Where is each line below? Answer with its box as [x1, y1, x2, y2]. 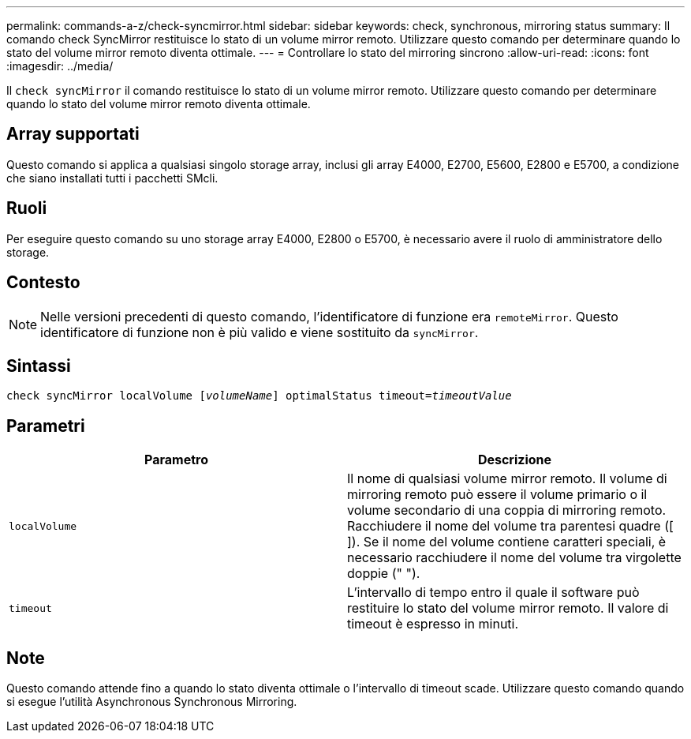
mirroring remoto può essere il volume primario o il [347, 486, 648, 503]
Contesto [6, 272, 80, 293]
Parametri [6, 415, 85, 436]
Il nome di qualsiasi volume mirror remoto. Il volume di [347, 471, 667, 487]
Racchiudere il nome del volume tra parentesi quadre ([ [347, 518, 674, 535]
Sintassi [6, 355, 71, 376]
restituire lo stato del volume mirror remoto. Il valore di [347, 600, 669, 617]
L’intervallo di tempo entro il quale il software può [347, 584, 640, 601]
